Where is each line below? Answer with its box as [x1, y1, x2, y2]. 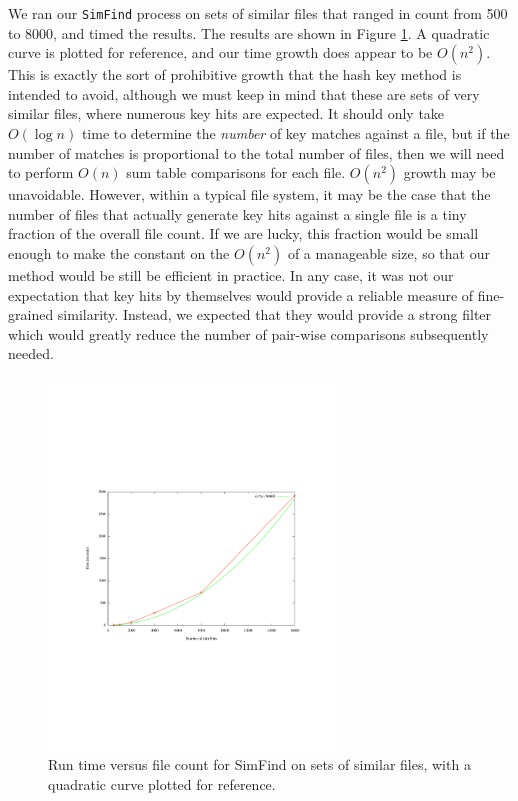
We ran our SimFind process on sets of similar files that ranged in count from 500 [8, 3, 508, 23]
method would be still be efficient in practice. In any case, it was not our [8, 265, 454, 285]
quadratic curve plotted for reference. [48, 773, 276, 794]
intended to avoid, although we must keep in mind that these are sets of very [8, 83, 480, 104]
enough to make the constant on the [8, 243, 230, 263]
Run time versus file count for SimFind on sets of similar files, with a [48, 754, 471, 775]
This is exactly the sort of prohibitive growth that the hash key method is [8, 64, 462, 85]
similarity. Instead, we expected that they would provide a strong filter [57, 304, 492, 325]
